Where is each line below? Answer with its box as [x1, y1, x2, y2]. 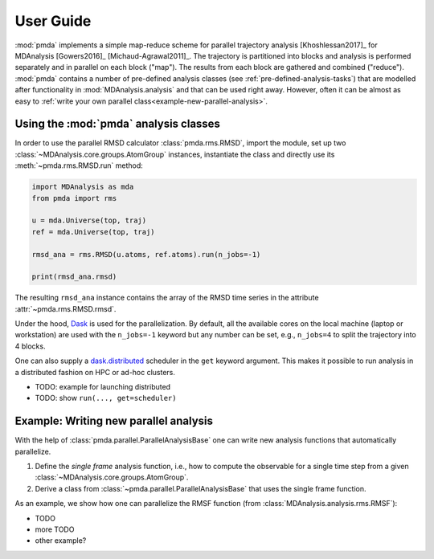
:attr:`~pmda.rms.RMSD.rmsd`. [14, 304, 117, 313]
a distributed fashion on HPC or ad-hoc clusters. [14, 367, 176, 377]
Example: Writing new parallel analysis [14, 414, 213, 428]
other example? [35, 536, 87, 545]
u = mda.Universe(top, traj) [31, 216, 147, 225]
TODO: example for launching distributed [35, 382, 171, 392]
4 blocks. [14, 341, 46, 351]
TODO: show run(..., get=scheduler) [35, 394, 177, 403]
